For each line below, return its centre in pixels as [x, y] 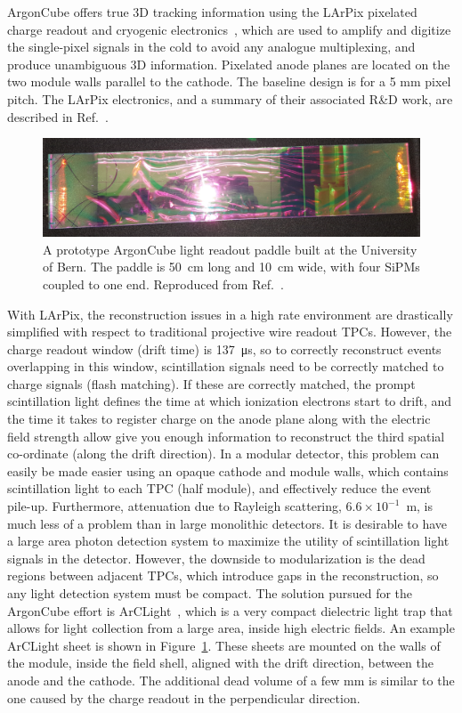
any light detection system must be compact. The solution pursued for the [210, 593]
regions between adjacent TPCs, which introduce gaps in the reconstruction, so [223, 575]
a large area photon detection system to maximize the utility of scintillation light [228, 541]
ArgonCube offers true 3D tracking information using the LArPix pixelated [212, 12]
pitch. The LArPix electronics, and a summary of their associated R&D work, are [230, 98]
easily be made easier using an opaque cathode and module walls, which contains [228, 470]
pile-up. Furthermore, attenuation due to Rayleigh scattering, [174, 506]
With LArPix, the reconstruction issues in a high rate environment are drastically [230, 314]
